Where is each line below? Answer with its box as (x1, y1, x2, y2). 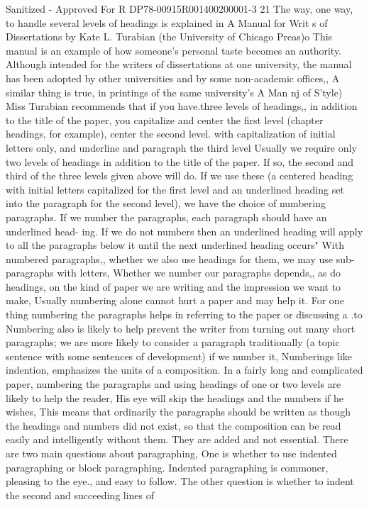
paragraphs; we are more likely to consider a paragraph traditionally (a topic (6, 335, 340, 350)
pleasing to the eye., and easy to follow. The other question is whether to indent (6, 474, 354, 489)
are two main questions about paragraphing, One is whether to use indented (6, 446, 337, 460)
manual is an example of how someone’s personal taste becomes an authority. (6, 43, 342, 57)
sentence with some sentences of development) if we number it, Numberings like (6, 348, 353, 363)
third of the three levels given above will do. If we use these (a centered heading (6, 168, 353, 183)
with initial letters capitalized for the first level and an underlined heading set (6, 182, 344, 196)
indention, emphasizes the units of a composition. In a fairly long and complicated (6, 362, 363, 377)
